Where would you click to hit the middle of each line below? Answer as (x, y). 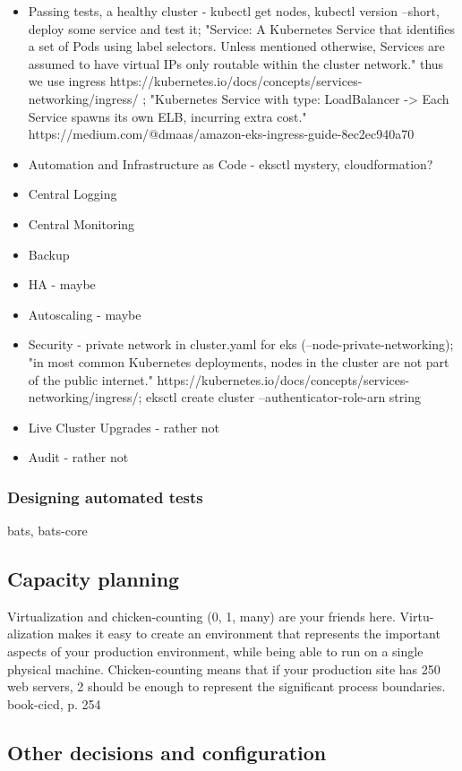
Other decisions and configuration (167, 752)
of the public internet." (90, 379)
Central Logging (73, 194)
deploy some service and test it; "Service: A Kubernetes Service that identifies (242, 28)
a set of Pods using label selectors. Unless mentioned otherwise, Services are (236, 46)
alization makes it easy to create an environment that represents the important (224, 634)
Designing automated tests (105, 497)
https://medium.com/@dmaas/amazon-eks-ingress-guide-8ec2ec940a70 (221, 134)
